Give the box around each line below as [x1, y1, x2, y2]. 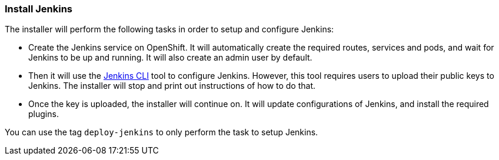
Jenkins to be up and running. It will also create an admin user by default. [28, 52, 312, 63]
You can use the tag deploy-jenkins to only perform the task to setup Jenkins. [5, 127, 318, 138]
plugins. [28, 109, 59, 119]
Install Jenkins [5, 3, 73, 15]
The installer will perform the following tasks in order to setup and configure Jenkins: [5, 24, 334, 35]
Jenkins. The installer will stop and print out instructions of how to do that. [28, 81, 316, 91]
